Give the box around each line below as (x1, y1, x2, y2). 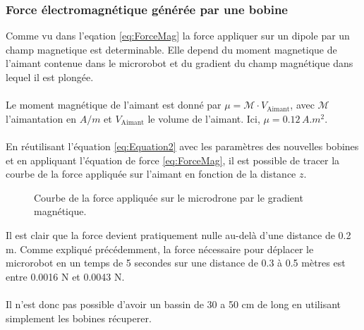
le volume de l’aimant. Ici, (147, 111, 260, 126)
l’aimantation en (6, 111, 76, 126)
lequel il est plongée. (6, 70, 94, 84)
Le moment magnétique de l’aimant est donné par (6, 97, 222, 112)
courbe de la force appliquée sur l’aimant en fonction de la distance (6, 166, 296, 181)
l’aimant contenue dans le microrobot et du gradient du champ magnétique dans (6, 56, 353, 71)
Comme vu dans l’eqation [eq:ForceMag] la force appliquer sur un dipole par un (6, 28, 350, 43)
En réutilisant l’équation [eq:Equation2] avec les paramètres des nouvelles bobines (6, 138, 359, 153)
